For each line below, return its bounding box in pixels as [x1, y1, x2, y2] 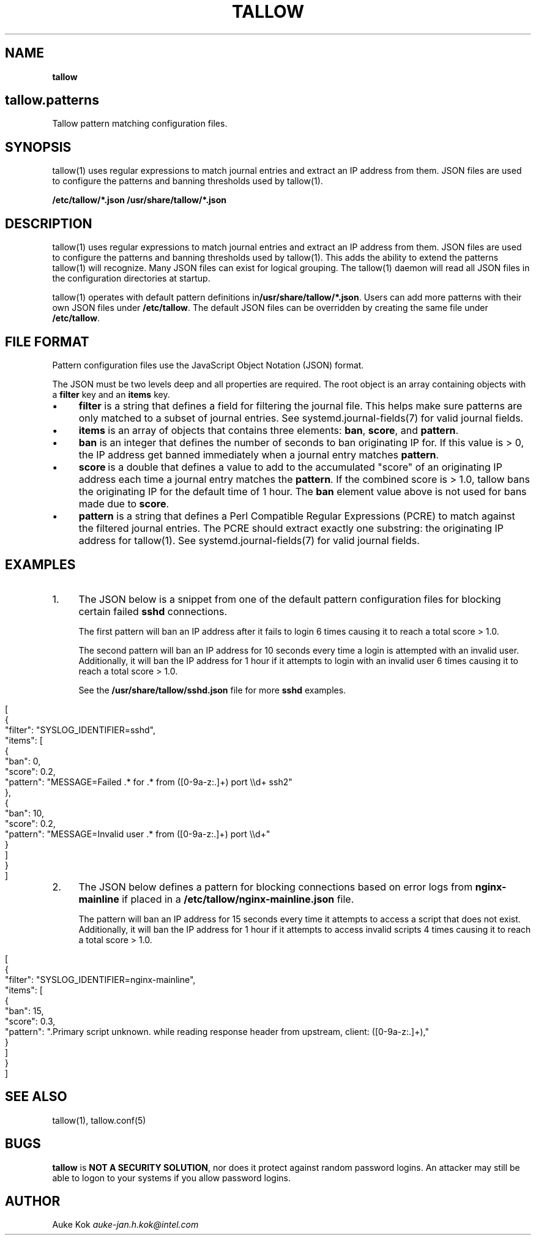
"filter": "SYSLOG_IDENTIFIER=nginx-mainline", [5, 974, 196, 985]
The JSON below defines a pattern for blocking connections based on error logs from [78, 880, 473, 893]
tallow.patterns [5, 92, 99, 108]
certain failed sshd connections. [78, 605, 228, 618]
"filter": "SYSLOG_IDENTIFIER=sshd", [5, 724, 155, 735]
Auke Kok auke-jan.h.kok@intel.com [52, 1219, 199, 1230]
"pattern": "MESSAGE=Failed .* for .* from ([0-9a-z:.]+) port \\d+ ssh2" [5, 776, 292, 787]
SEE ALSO [5, 1089, 67, 1105]
